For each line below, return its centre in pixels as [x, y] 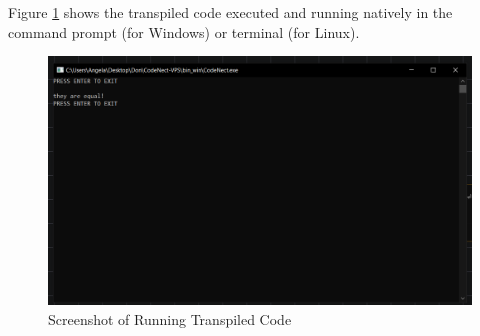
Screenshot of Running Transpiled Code [170, 318]
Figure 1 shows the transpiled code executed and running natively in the [230, 12]
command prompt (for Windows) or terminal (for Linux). [184, 31]
